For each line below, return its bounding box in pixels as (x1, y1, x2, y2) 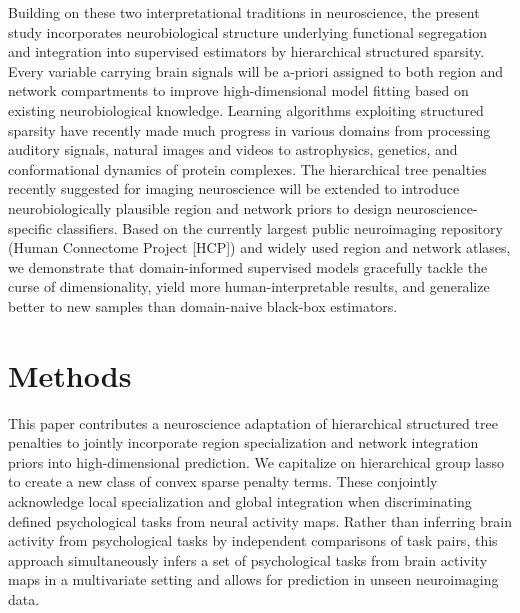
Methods (8, 354, 132, 395)
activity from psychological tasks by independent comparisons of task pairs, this (8, 530, 498, 551)
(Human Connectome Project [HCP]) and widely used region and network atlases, (8, 237, 511, 258)
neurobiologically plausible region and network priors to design (8, 197, 392, 218)
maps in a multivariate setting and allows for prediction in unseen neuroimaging (8, 569, 499, 590)
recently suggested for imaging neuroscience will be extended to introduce (8, 178, 460, 199)
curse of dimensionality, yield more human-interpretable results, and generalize (8, 276, 490, 297)
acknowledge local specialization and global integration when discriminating (8, 491, 472, 511)
